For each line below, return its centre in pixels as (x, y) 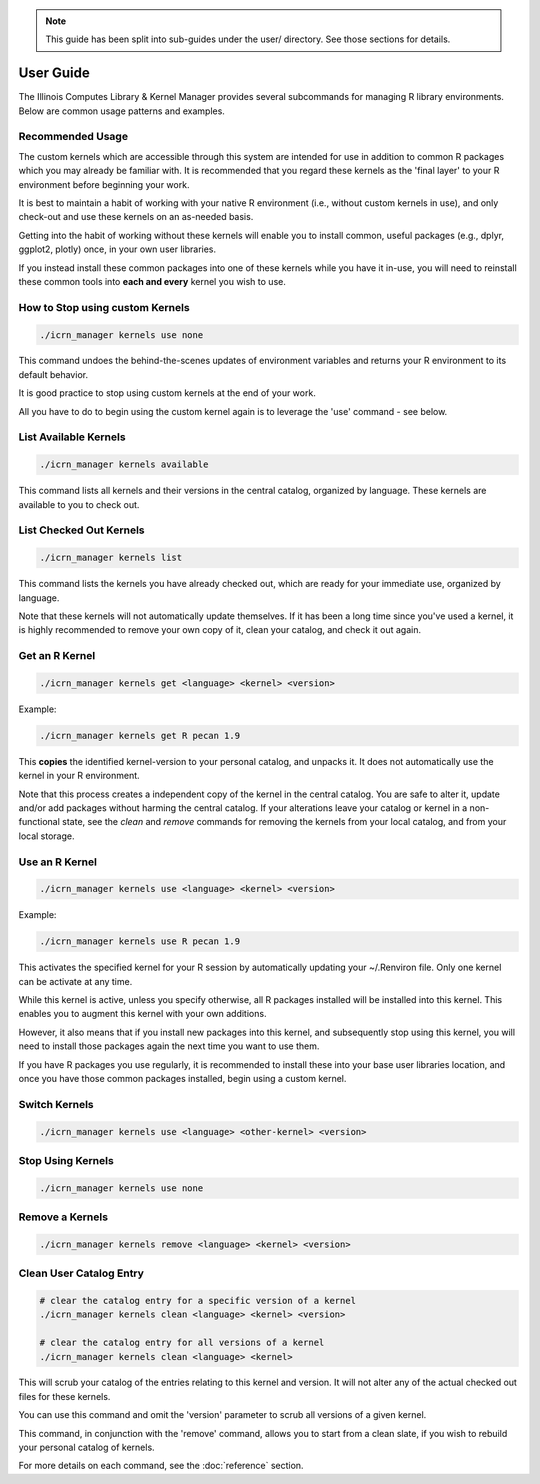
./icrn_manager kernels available (124, 464)
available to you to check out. (79, 504)
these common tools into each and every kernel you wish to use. (152, 281)
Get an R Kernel (57, 656)
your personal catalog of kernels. (86, 1447)
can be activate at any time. (75, 981)
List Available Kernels (72, 437)
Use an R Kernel (57, 862)
